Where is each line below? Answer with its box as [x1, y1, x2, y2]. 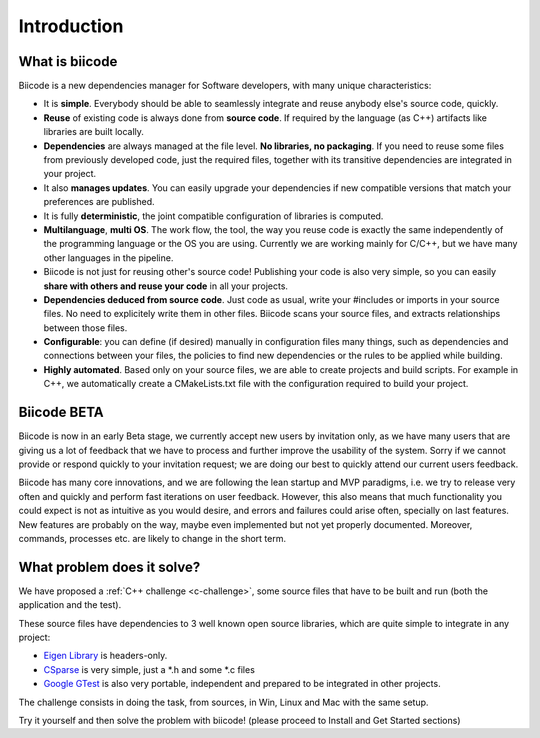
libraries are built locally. [43, 126, 145, 138]
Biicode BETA [18, 404, 104, 421]
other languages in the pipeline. [43, 251, 174, 264]
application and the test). [18, 599, 122, 611]
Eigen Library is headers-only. [43, 650, 168, 662]
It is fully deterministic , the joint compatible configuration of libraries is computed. [43, 210, 384, 222]
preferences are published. [43, 196, 155, 208]
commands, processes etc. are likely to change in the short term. [18, 532, 287, 544]
